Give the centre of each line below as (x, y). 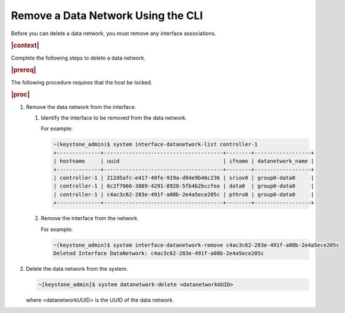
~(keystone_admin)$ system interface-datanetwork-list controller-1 (156, 145)
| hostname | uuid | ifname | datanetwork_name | (184, 161)
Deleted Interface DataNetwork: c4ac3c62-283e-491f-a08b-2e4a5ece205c (159, 253)
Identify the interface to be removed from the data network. (114, 118)
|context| (25, 46)
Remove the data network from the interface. (81, 107)
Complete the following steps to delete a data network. (78, 58)
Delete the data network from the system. (77, 268)
